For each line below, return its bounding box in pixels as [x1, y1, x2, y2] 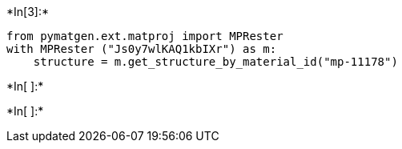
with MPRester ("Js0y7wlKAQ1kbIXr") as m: [6, 42, 277, 55]
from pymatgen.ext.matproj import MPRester [6, 30, 283, 42]
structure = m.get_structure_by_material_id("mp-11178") [33, 55, 398, 68]
